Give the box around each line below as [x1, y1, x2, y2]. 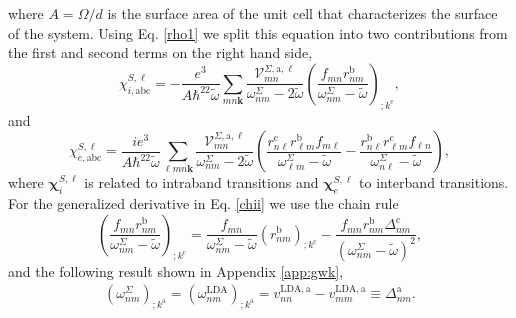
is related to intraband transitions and [84, 172, 319, 193]
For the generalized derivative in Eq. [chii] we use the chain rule [8, 192, 399, 213]
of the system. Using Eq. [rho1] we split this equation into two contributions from [8, 22, 508, 43]
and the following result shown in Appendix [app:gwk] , [8, 260, 344, 281]
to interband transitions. [359, 172, 509, 193]
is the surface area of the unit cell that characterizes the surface [107, 3, 498, 23]
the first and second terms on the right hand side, [8, 42, 313, 63]
